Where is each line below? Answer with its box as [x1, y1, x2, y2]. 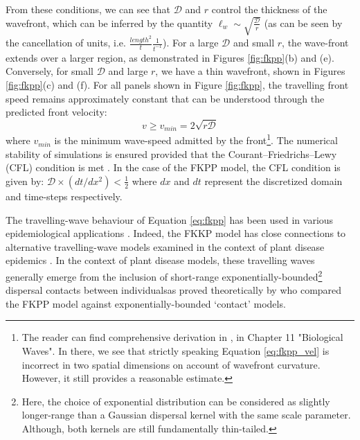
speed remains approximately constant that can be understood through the [6, 91, 325, 105]
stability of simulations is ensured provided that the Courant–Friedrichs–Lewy [6, 146, 337, 161]
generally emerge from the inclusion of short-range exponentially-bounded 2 [6, 267, 323, 283]
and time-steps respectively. [6, 188, 123, 203]
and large [108, 64, 148, 78]
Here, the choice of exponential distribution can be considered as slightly [21, 394, 330, 408]
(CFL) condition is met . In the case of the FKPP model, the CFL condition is [6, 160, 341, 175]
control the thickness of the [211, 2, 327, 16]
